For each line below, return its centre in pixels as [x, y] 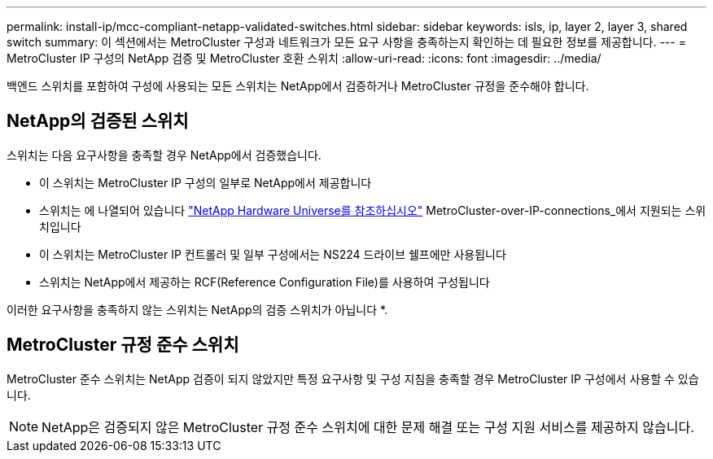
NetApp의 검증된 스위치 [98, 121]
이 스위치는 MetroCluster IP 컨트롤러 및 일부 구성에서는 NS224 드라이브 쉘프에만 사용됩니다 [273, 254]
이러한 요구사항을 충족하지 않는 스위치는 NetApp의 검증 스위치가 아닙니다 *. [197, 309]
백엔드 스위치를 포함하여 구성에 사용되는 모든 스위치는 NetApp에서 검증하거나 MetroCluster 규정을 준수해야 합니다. [298, 86]
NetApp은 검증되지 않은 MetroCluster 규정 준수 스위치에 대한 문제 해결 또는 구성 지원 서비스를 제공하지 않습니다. [368, 427]
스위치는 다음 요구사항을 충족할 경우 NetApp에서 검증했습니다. [164, 155]
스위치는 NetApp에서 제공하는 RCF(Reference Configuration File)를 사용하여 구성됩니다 [265, 282]
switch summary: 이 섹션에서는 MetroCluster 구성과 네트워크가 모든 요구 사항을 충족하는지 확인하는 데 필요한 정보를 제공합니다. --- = [346, 42]
